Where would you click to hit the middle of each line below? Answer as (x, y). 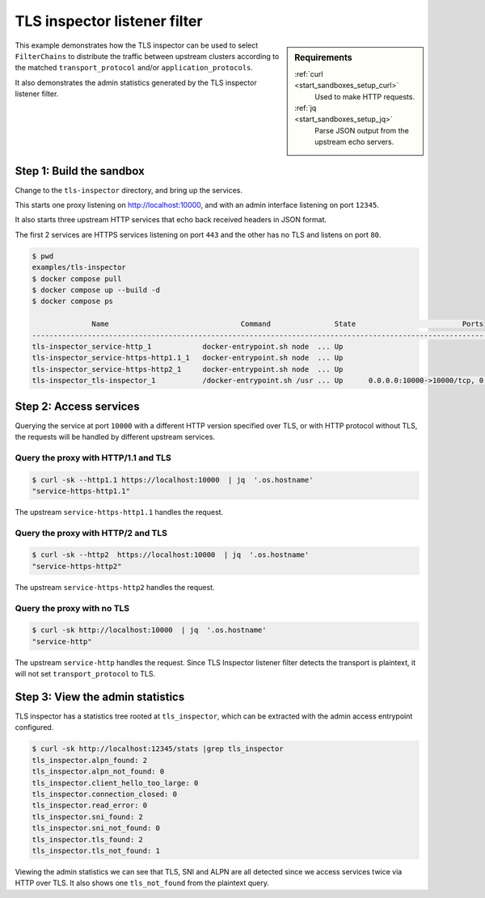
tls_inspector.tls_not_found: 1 (96, 850)
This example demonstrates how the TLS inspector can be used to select (137, 45)
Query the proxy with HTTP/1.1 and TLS (93, 457)
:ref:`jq (306, 108)
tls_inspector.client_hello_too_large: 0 (115, 783)
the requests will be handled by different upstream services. (115, 436)
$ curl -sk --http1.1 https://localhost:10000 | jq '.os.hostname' (173, 480)
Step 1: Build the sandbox (80, 171)
